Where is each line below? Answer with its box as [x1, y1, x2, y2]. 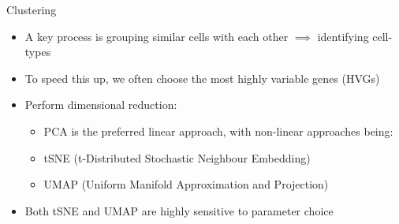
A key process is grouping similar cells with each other [24, 28, 289, 44]
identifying [317, 28, 369, 44]
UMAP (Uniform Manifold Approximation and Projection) [43, 176, 329, 192]
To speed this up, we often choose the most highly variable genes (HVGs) [24, 69, 380, 86]
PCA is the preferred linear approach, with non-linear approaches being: [43, 122, 393, 139]
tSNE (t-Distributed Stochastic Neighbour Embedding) [43, 149, 311, 166]
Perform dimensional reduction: [24, 96, 177, 113]
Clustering [6, 2, 57, 17]
